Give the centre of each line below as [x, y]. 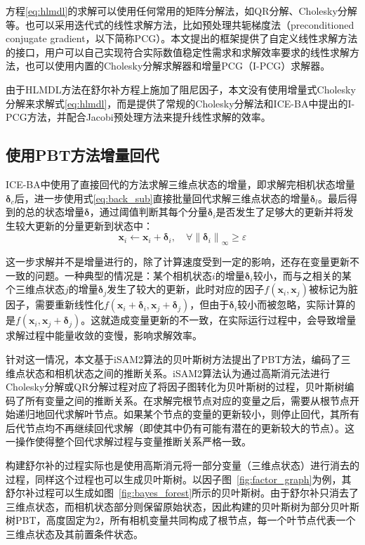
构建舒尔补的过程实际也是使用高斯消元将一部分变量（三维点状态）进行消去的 [182, 465]
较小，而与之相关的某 [302, 275]
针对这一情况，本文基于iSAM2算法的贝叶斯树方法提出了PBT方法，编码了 [173, 359]
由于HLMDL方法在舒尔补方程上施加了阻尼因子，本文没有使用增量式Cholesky [181, 89]
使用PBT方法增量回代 [82, 155]
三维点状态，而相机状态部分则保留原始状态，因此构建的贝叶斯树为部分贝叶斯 [182, 506]
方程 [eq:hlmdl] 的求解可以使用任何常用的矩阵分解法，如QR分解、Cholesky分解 [181, 11]
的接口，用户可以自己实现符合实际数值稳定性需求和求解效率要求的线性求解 [178, 52]
